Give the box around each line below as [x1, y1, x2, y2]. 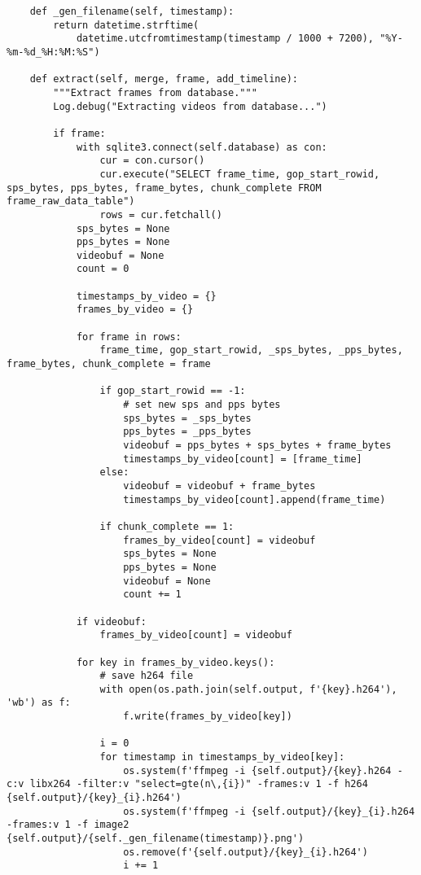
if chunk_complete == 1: [99, 520, 235, 532]
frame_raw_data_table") [7, 195, 135, 208]
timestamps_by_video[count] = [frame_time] [123, 453, 362, 465]
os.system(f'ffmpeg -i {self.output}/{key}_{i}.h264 [123, 805, 415, 817]
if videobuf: [76, 615, 147, 628]
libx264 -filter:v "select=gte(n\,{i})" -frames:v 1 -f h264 [29, 778, 368, 790]
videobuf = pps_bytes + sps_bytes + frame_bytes [123, 440, 392, 451]
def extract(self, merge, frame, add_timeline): [29, 73, 298, 85]
